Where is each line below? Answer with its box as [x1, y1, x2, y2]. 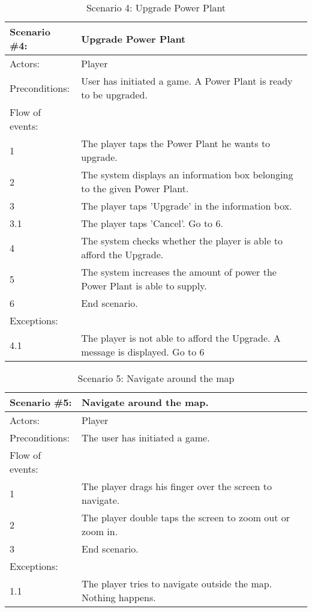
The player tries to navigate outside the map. [82, 577, 272, 590]
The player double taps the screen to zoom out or [82, 511, 290, 524]
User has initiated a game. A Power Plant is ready [81, 74, 293, 88]
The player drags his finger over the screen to [82, 479, 272, 493]
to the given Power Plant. [81, 181, 189, 195]
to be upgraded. [81, 88, 148, 101]
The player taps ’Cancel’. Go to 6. [81, 216, 223, 230]
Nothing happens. [82, 590, 156, 604]
